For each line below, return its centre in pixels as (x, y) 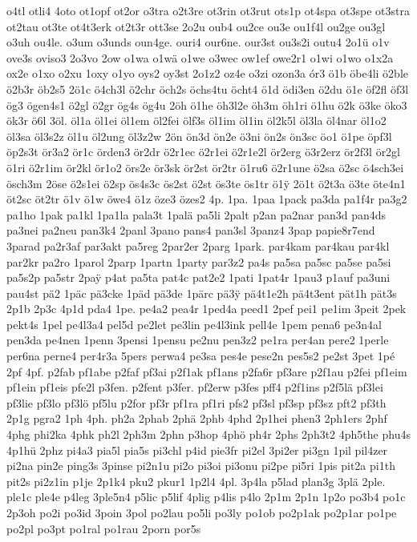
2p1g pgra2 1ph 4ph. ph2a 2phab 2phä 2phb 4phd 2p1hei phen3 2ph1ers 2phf (197, 418)
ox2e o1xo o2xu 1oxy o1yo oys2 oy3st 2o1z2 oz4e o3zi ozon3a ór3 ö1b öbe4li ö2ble (208, 73)
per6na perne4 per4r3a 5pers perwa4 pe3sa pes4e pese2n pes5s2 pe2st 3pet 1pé (201, 356)
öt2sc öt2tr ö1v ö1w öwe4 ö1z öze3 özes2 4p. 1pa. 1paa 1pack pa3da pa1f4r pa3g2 (207, 199)
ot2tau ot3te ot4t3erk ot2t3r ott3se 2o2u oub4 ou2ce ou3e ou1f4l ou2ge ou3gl (196, 26)
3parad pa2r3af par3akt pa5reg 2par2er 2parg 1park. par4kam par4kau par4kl (198, 245)
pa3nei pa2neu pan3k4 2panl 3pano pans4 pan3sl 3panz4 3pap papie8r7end (191, 230)
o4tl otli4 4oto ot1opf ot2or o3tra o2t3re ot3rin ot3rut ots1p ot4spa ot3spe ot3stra (208, 10)
